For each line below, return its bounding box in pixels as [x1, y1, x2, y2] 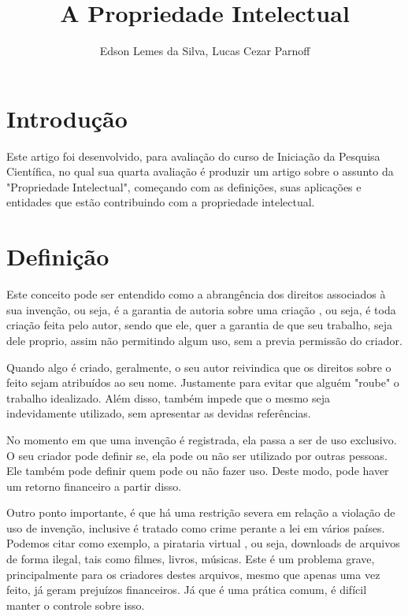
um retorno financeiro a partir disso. [6, 477, 182, 494]
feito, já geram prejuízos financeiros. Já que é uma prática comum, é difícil [6, 581, 367, 598]
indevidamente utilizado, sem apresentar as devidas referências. [6, 405, 311, 421]
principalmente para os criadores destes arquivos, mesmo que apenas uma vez [6, 566, 380, 582]
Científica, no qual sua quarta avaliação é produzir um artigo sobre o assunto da [6, 163, 394, 180]
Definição [6, 240, 109, 273]
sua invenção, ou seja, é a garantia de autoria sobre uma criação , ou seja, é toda [6, 301, 396, 317]
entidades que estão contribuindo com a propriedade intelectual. [6, 194, 315, 210]
